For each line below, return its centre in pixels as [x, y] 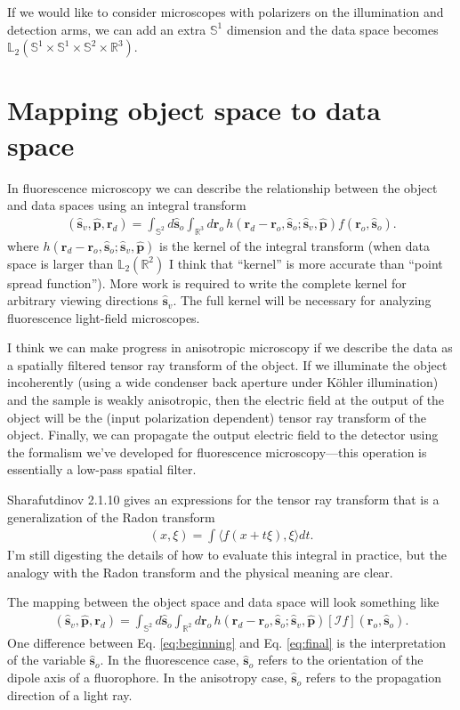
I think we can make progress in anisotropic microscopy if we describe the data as [230, 347]
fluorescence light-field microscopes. [104, 317]
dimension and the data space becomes [332, 29]
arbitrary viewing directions [83, 300]
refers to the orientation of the [340, 660]
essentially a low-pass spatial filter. [102, 469]
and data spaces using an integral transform [127, 205]
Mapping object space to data [194, 110]
